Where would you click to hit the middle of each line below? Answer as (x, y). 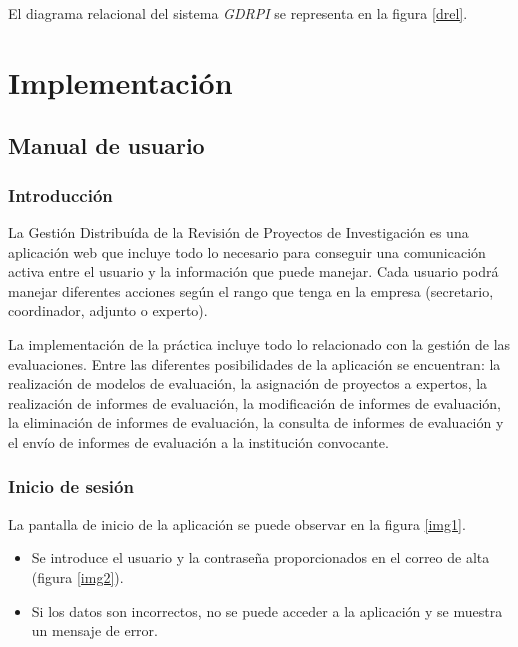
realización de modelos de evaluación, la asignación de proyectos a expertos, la (248, 383)
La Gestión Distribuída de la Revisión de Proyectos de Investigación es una (238, 231)
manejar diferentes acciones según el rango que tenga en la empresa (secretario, (251, 290)
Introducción (60, 194)
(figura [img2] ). (77, 576)
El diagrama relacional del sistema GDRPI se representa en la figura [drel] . (238, 13)
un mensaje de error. (94, 630)
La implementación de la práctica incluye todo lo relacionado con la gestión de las (259, 343)
